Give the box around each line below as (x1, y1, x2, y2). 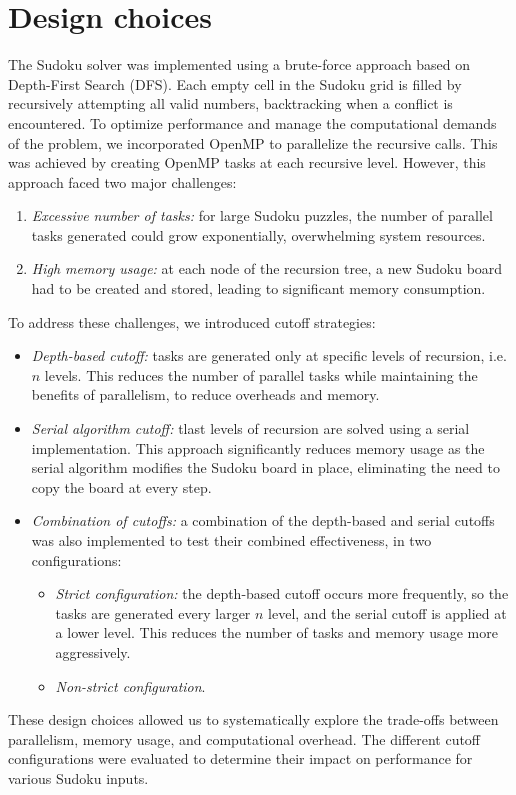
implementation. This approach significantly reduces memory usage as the (31, 437, 485, 458)
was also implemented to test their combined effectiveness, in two (31, 530, 432, 550)
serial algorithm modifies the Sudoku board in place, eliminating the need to (31, 457, 500, 478)
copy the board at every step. (31, 476, 212, 497)
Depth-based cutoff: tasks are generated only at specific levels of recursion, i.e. (31, 345, 507, 366)
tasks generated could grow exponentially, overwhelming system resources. (31, 224, 486, 245)
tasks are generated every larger (55, 602, 251, 623)
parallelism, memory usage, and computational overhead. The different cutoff (8, 728, 481, 749)
